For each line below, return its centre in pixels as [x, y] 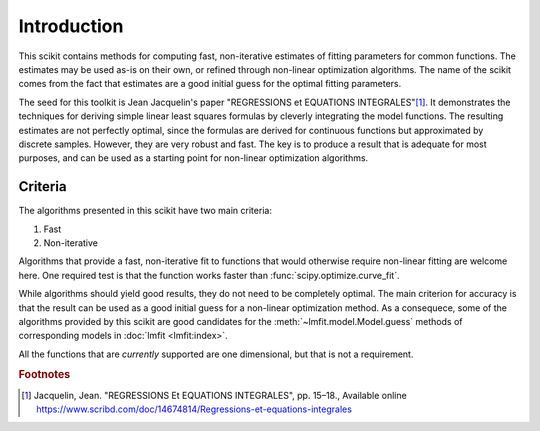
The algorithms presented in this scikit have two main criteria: [145, 211]
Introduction [71, 26]
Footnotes [44, 375]
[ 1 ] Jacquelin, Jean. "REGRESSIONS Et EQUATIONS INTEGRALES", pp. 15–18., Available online [214, 395]
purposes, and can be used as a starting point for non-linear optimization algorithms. [193, 158]
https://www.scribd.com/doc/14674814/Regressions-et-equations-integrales [194, 409]
